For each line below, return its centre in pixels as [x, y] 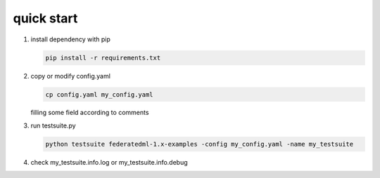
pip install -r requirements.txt [103, 57]
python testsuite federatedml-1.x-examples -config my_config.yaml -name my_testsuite [199, 144]
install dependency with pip [70, 39]
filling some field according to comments [90, 113]
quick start [45, 18]
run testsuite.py [53, 125]
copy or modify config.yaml [70, 76]
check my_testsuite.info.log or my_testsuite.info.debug [109, 162]
